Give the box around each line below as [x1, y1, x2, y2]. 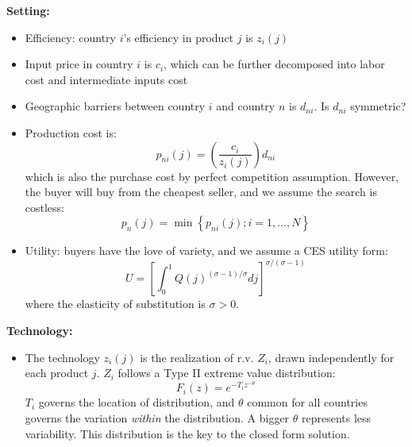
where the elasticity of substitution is [25, 295, 206, 312]
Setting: [6, 2, 50, 18]
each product [25, 364, 89, 381]
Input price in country [25, 56, 133, 72]
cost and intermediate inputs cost [25, 71, 188, 87]
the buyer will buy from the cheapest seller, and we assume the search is [25, 183, 377, 200]
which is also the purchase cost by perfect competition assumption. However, [25, 168, 399, 184]
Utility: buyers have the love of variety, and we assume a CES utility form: [25, 242, 388, 259]
